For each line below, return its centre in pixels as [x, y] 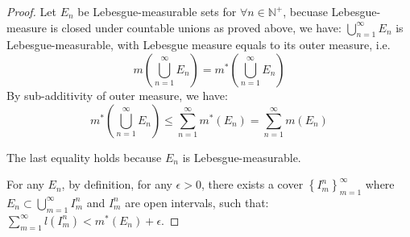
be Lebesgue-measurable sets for [157, 11]
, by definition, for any [117, 184]
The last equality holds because [84, 157]
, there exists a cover [252, 184]
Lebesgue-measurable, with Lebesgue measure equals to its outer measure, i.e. [199, 45]
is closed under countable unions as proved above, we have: [196, 27]
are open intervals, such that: [197, 202]
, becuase [305, 11]
